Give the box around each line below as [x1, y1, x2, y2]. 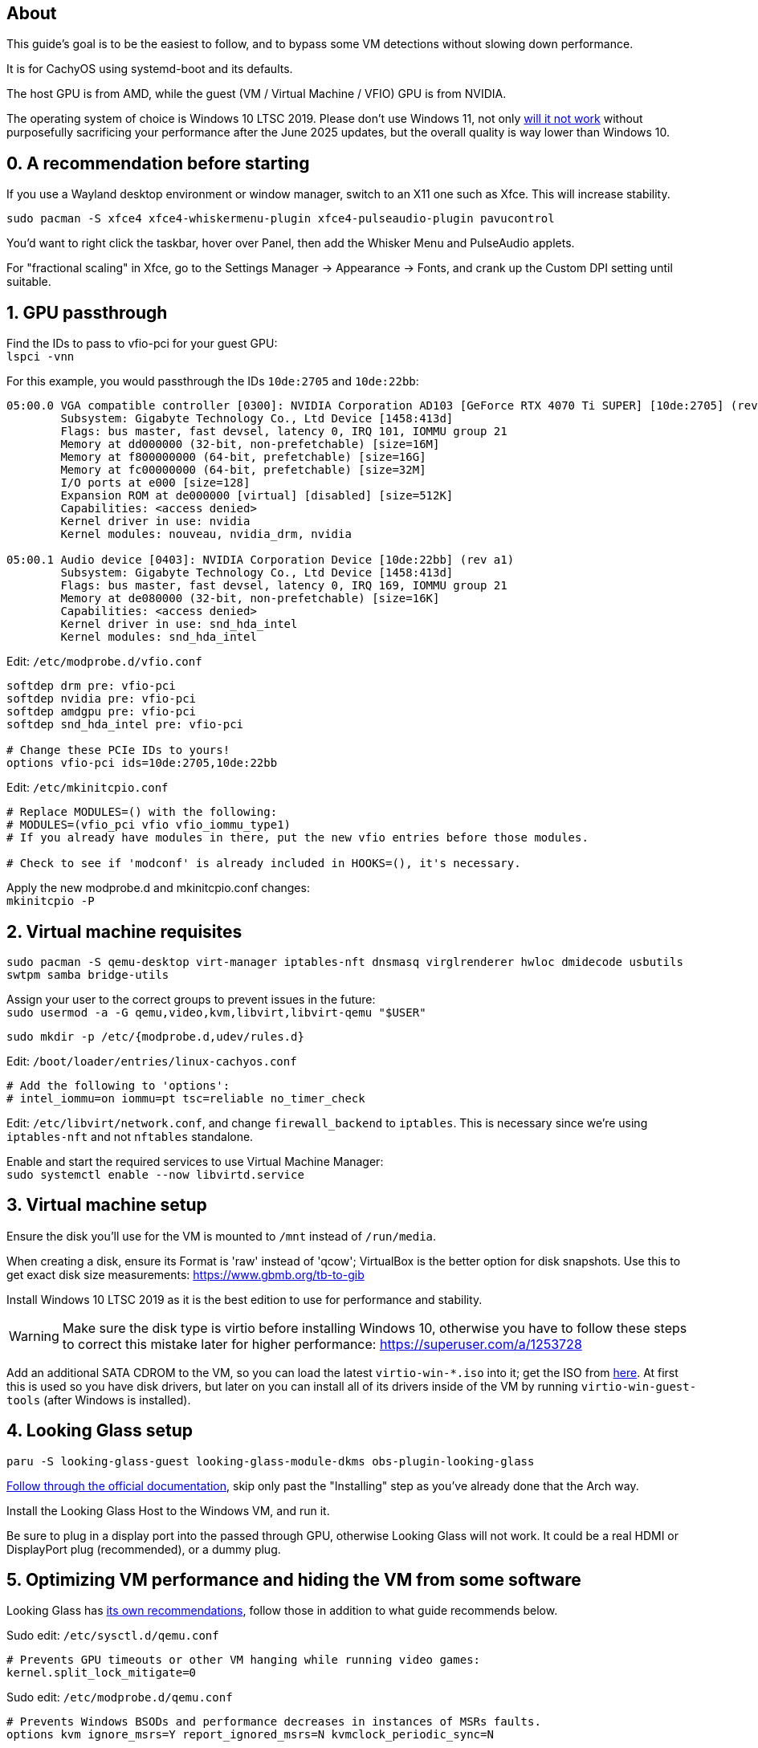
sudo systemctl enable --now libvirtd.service [6, 1167, 304, 1181]
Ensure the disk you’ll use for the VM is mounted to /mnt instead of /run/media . [6, 1228, 437, 1243]
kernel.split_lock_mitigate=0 [6, 1666, 197, 1680]
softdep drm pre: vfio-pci [6, 679, 176, 693]
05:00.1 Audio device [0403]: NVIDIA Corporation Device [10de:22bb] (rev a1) [6, 553, 515, 567]
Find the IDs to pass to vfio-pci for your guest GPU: [6, 336, 278, 351]
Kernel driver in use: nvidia [60, 515, 251, 528]
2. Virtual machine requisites [6, 921, 242, 942]
